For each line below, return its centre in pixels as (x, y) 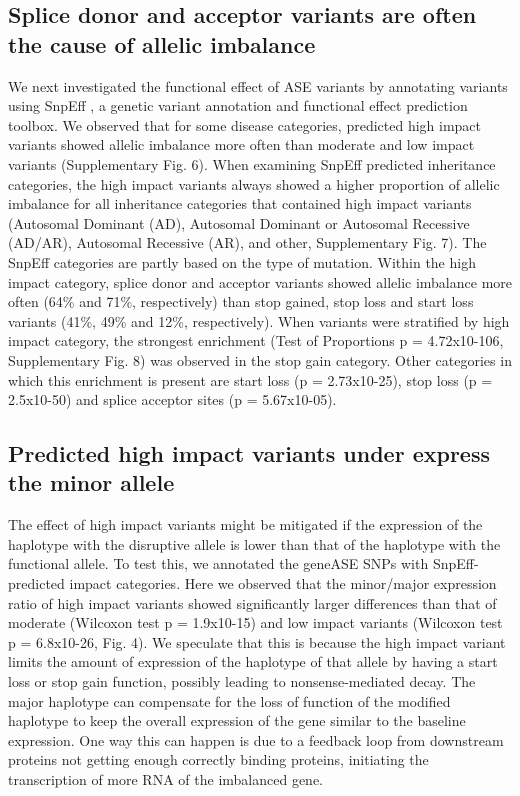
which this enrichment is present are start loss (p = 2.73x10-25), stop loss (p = (250, 379)
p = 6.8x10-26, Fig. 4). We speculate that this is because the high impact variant (257, 641)
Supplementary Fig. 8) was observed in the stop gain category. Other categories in (260, 359)
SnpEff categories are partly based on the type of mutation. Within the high (242, 261)
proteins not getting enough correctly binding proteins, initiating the (218, 759)
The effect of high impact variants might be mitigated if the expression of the (245, 524)
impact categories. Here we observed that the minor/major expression (283, 583)
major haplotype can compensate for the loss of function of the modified (229, 700)
